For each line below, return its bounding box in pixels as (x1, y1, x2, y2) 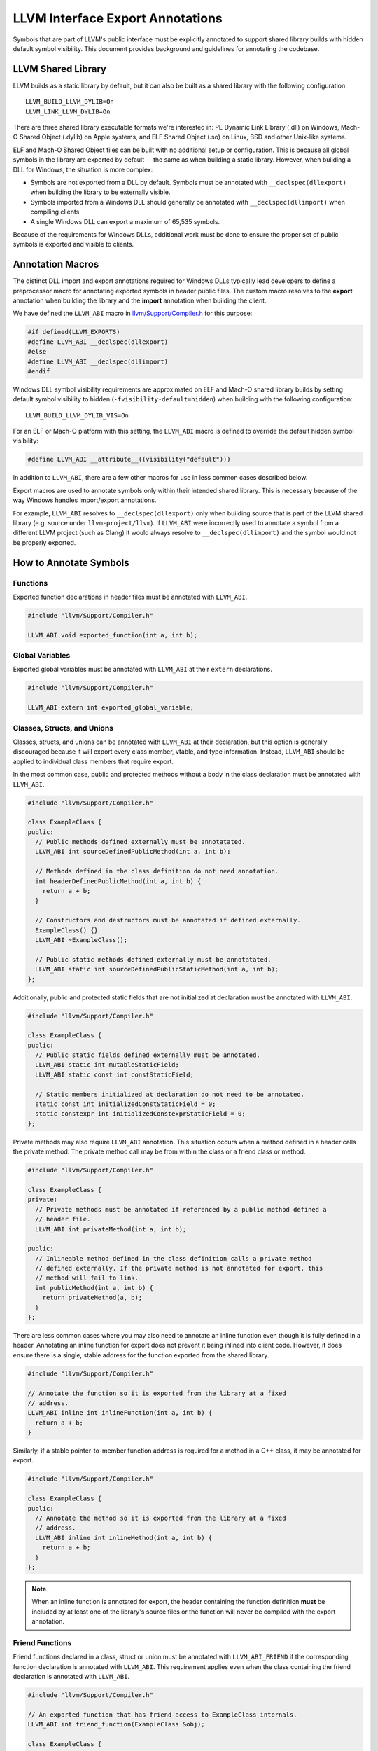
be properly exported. (13, 538, 76, 546)
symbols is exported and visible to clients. (13, 240, 134, 249)
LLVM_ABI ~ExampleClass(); (35, 936, 128, 943)
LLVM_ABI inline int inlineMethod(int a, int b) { (35, 1534, 213, 1542)
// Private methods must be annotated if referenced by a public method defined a (35, 1205, 327, 1213)
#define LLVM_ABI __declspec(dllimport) (27, 357, 168, 366)
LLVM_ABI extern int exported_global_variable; (27, 704, 194, 712)
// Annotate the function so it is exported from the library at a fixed (27, 1389, 286, 1397)
